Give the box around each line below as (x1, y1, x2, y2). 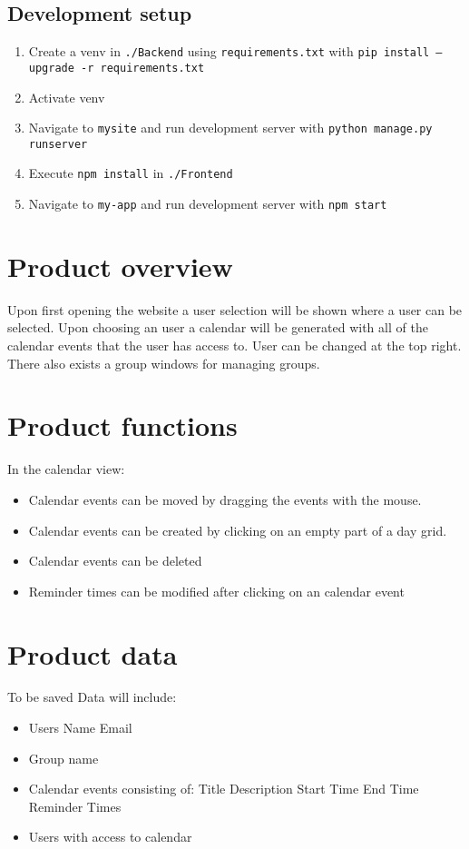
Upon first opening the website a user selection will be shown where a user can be (7, 300, 463, 319)
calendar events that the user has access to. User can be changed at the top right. (7, 336, 462, 355)
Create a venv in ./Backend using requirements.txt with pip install (28, 42, 430, 61)
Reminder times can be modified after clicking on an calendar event (28, 581, 405, 600)
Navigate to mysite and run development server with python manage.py (28, 118, 433, 137)
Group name (28, 748, 99, 767)
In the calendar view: (7, 459, 125, 479)
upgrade (28, 61, 74, 74)
